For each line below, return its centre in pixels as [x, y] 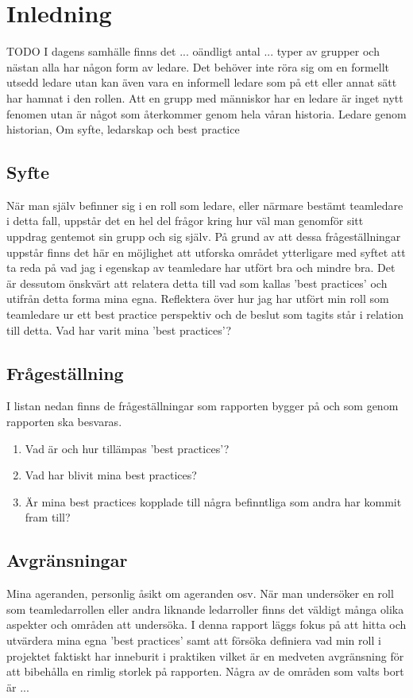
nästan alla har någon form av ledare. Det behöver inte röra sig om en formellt [198, 66]
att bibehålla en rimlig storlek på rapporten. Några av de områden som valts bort [205, 671]
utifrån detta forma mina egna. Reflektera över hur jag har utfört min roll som [198, 299]
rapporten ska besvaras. [64, 422]
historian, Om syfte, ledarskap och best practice [123, 129]
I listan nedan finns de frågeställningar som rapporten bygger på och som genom [203, 406]
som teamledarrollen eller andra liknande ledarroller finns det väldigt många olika [205, 609]
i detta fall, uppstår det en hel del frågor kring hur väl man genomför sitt [185, 221]
